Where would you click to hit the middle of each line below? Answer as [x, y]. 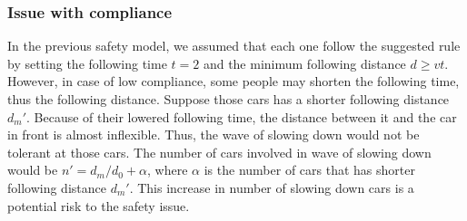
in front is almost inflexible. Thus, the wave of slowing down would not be [214, 135]
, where [168, 170]
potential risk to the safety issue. [99, 205]
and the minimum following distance [304, 63]
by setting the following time [87, 63]
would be [33, 170]
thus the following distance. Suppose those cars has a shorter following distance [229, 99]
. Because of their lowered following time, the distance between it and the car [242, 116]
